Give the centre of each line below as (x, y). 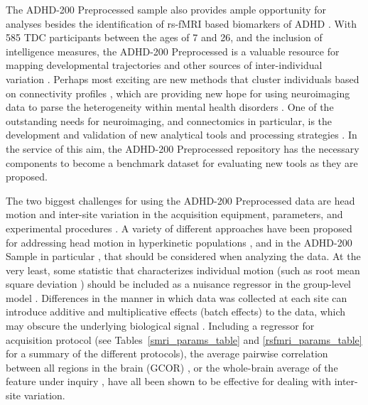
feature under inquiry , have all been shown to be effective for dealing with (168, 381)
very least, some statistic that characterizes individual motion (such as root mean (183, 270)
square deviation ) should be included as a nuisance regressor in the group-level (179, 284)
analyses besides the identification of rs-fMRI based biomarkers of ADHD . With (181, 23)
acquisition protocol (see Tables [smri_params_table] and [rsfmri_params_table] (184, 339)
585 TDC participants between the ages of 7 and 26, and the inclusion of (164, 37)
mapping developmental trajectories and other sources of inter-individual (164, 65)
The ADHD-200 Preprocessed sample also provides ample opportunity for (166, 9)
